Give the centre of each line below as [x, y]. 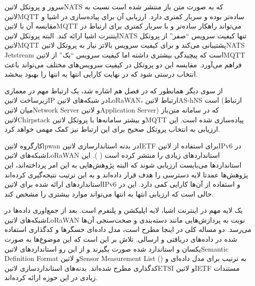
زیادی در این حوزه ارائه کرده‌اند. [51, 277]
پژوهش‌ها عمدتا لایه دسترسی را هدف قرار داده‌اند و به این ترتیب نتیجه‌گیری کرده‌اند [126, 174]
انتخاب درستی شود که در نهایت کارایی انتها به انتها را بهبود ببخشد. [101, 74]
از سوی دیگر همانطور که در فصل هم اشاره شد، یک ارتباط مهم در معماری [114, 90]
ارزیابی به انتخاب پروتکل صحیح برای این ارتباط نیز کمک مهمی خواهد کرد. [112, 129]
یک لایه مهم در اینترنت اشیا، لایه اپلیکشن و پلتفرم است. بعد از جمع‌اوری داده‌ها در [124, 210]
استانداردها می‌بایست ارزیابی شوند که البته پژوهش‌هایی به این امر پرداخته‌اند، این [123, 164]
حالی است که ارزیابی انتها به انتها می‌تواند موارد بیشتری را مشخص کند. [109, 193]
